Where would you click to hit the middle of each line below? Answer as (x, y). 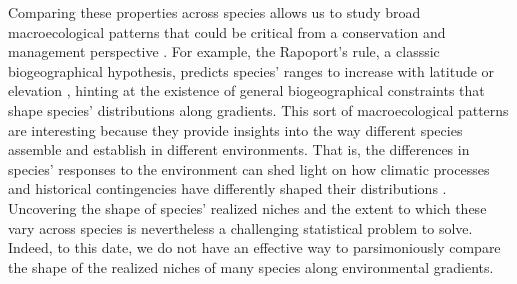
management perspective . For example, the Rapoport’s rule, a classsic (224, 51)
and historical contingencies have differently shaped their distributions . (227, 188)
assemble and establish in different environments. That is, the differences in (239, 149)
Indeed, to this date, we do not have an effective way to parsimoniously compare (254, 247)
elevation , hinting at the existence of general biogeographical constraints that (246, 90)
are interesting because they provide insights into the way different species (235, 129)
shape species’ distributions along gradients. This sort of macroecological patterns (258, 109)
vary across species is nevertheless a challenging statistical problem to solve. (240, 227)
